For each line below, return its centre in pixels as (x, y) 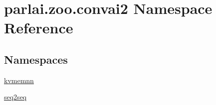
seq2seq (15, 97)
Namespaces (36, 59)
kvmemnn (19, 80)
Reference (39, 28)
